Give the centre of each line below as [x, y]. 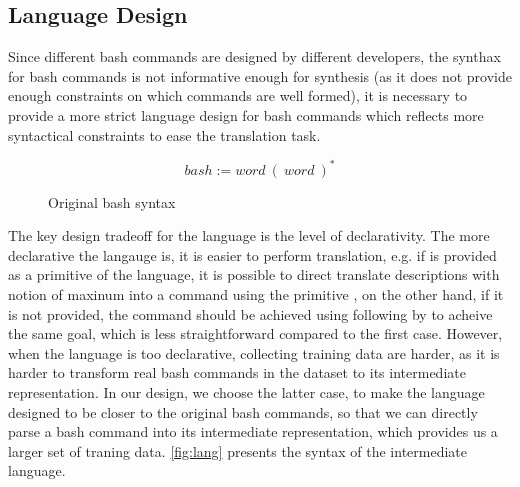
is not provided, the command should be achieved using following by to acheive [250, 313]
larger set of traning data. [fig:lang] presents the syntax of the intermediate [238, 450]
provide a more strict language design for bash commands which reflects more [246, 114]
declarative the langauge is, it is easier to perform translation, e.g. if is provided [252, 254]
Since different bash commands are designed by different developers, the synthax [254, 56]
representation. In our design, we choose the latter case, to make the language [246, 392]
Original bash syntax [112, 201]
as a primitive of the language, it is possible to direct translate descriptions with [254, 274]
